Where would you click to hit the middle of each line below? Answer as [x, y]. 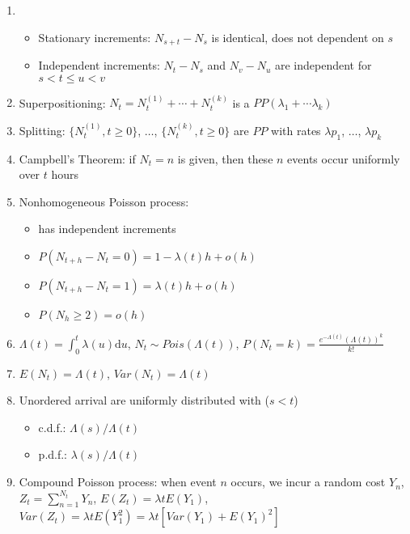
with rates [296, 130]
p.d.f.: [53, 454]
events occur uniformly [344, 158]
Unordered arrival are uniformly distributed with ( [144, 400]
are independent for [323, 65]
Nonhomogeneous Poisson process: [104, 201]
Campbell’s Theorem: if [77, 158]
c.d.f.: [52, 427]
